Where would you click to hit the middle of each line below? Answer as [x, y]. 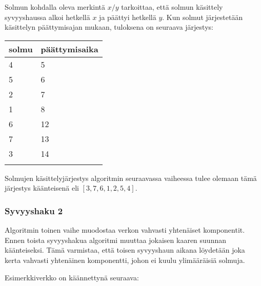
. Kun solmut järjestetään [203, 17]
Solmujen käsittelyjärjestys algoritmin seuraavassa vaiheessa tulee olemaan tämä [131, 178]
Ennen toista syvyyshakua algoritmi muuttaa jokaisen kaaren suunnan [115, 240]
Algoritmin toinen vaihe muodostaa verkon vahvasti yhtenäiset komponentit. [125, 230]
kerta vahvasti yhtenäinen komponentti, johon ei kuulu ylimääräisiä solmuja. [125, 260]
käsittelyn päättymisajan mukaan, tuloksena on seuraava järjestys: [109, 27]
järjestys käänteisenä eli [42, 188]
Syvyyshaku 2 [34, 210]
